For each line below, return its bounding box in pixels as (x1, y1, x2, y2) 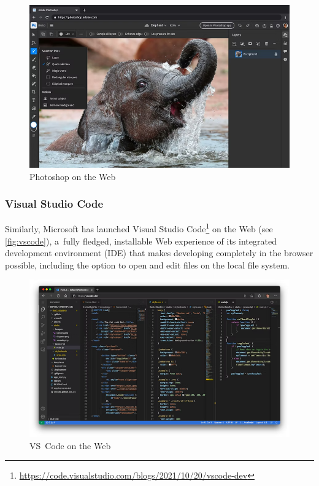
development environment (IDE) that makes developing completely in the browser (5, 246, 313, 259)
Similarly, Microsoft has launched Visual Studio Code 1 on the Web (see (5, 221, 273, 235)
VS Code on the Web (29, 439, 111, 452)
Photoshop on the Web (29, 170, 116, 182)
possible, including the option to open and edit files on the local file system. (5, 258, 290, 271)
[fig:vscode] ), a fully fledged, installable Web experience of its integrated (5, 234, 277, 247)
